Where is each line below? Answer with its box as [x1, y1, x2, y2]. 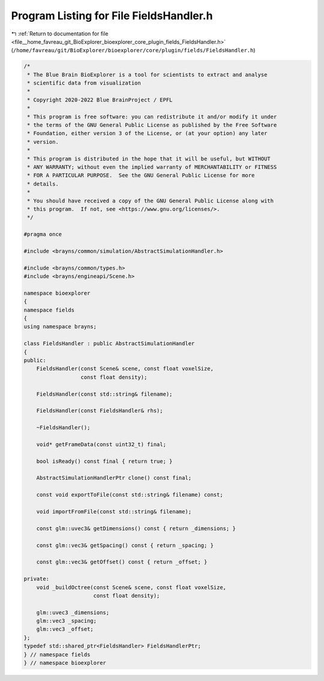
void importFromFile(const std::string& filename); [36, 508, 192, 515]
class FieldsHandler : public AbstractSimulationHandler [23, 340, 195, 347]
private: [23, 575, 50, 583]
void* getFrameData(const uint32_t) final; [36, 441, 166, 447]
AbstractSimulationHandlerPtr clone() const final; [36, 474, 192, 482]
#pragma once [23, 231, 62, 238]
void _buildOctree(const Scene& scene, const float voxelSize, [36, 584, 227, 591]
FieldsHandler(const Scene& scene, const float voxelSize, [36, 365, 214, 372]
